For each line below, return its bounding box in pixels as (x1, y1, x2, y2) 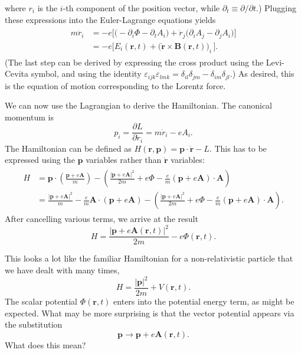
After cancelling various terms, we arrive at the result (5, 213, 198, 225)
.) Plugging (256, 2, 296, 14)
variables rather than (86, 153, 162, 166)
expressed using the (5, 153, 75, 166)
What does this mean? (5, 338, 86, 351)
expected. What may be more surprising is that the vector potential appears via (5, 306, 295, 319)
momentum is (5, 110, 54, 123)
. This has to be (209, 142, 267, 154)
